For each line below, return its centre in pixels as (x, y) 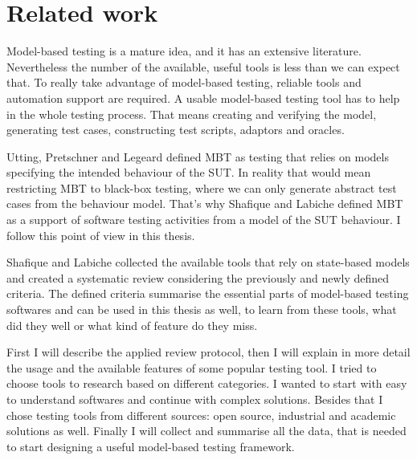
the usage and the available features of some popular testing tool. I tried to (192, 367)
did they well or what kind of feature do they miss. (132, 325)
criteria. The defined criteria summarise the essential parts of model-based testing (208, 293)
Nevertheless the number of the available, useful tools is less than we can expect (203, 66)
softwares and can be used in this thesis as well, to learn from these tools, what (202, 309)
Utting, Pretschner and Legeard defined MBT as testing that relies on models (198, 156)
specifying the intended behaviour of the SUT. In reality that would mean (189, 172)
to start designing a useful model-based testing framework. (151, 446)
